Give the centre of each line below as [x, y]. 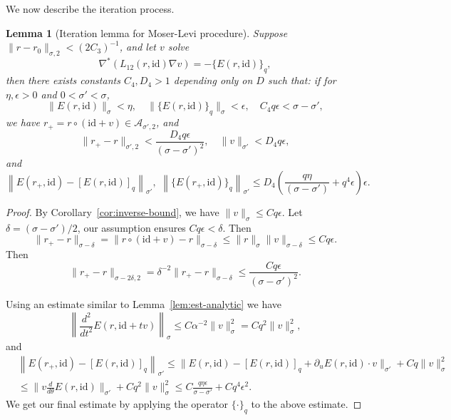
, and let [138, 47]
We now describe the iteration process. [90, 9]
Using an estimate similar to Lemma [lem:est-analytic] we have [144, 303]
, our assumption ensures [131, 227]
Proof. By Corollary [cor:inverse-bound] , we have [113, 211]
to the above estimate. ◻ [306, 404]
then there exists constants [63, 80]
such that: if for [302, 80]
